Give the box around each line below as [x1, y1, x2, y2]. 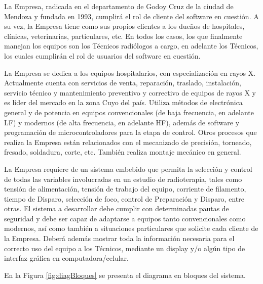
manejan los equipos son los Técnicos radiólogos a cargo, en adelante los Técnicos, [4, 40, 258, 51]
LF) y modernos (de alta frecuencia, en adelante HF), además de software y [4, 117, 240, 127]
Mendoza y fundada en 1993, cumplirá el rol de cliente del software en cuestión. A [4, 11, 259, 21]
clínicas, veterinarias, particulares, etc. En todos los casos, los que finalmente [4, 30, 243, 41]
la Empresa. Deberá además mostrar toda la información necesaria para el [4, 233, 235, 244]
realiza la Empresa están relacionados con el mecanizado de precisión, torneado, [4, 136, 252, 147]
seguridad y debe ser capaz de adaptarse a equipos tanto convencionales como [4, 213, 246, 223]
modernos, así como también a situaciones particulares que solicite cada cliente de [4, 223, 258, 233]
